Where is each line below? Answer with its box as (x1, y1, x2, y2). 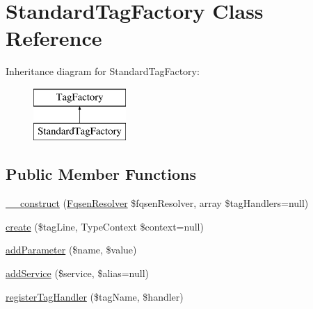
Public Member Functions (6, 163, 196, 185)
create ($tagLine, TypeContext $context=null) (6, 219, 204, 233)
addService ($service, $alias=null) (6, 266, 149, 281)
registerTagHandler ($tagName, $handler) (6, 289, 184, 303)
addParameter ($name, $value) (6, 242, 137, 257)
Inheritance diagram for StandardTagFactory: (6, 64, 200, 78)
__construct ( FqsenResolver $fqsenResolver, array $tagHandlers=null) (6, 196, 309, 210)
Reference (6, 24, 102, 52)
